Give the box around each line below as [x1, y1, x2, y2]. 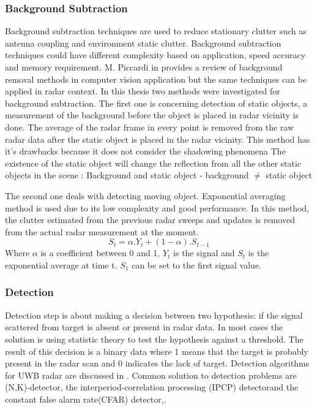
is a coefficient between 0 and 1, [40, 246, 160, 259]
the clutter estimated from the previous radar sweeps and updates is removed [5, 213, 295, 226]
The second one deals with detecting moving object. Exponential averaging [5, 189, 286, 202]
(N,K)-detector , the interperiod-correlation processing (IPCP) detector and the [5, 381, 299, 393]
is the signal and [173, 246, 235, 259]
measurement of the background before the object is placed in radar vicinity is [5, 108, 299, 121]
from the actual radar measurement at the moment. [5, 225, 199, 238]
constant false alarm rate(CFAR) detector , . [5, 392, 166, 405]
